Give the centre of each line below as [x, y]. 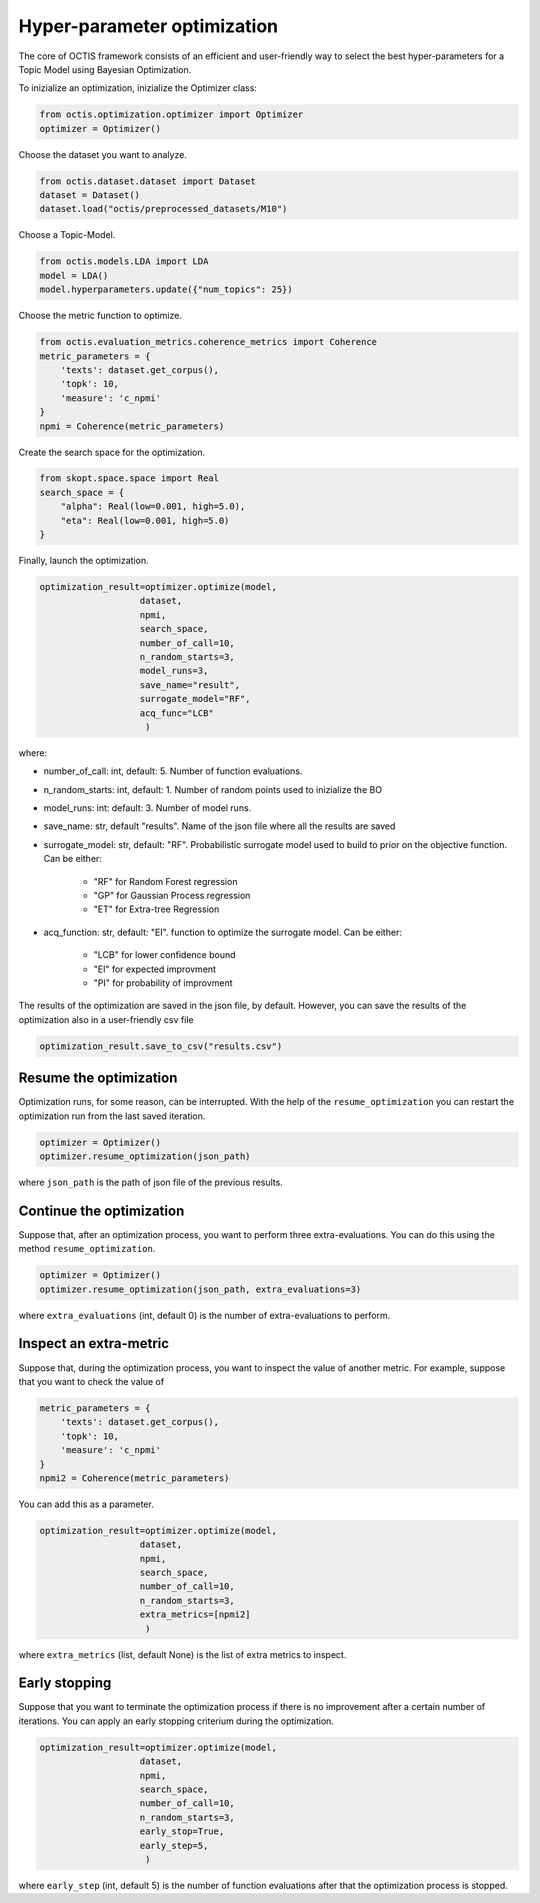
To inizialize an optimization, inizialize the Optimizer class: [137, 88]
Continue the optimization [101, 1210]
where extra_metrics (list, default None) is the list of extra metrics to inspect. [182, 1654]
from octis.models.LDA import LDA [124, 261]
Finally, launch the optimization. [83, 561]
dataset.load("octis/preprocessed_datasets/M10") [163, 209]
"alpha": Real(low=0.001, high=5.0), [153, 506]
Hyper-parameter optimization [148, 26]
